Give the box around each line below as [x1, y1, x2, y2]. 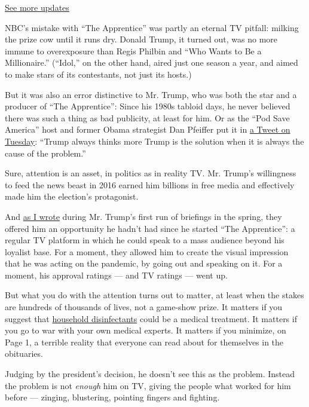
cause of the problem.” [5, 146, 86, 159]
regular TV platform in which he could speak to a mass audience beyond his [5, 234, 284, 246]
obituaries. [5, 347, 43, 360]
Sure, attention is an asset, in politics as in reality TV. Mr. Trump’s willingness [5, 167, 296, 179]
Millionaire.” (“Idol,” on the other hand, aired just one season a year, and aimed [5, 56, 298, 69]
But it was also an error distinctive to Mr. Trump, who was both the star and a [5, 88, 297, 100]
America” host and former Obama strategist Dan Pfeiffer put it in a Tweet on [5, 123, 290, 136]
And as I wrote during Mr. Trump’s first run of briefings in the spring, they [5, 210, 282, 222]
